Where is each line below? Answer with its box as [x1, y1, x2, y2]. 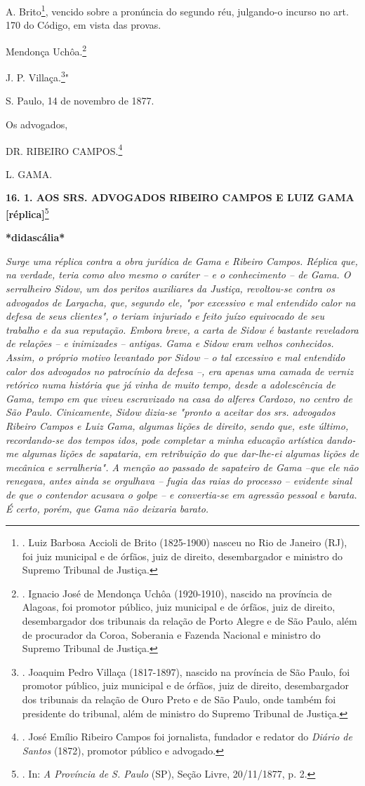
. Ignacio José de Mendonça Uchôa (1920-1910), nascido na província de [22, 585, 332, 600]
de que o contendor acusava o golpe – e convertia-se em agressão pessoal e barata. [6, 487, 357, 501]
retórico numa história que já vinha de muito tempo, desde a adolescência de [6, 377, 336, 392]
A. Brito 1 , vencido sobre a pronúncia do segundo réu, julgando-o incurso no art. [6, 2, 349, 18]
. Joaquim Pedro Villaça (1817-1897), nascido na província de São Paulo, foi [22, 664, 350, 679]
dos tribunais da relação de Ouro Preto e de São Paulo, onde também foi [22, 692, 336, 707]
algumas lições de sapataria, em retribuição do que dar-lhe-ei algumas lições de [21, 446, 359, 461]
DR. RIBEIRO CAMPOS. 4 [6, 141, 123, 158]
